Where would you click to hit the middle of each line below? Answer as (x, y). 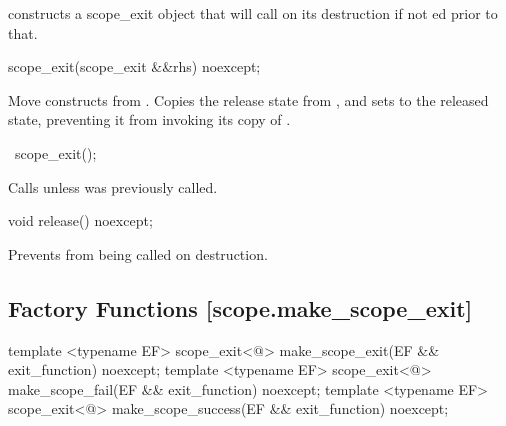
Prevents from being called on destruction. (138, 253)
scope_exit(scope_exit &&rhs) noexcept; (134, 66)
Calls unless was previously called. (113, 186)
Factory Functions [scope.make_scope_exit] (240, 307)
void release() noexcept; (80, 220)
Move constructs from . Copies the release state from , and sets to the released (248, 99)
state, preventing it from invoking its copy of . (149, 119)
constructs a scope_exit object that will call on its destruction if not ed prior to (253, 13)
